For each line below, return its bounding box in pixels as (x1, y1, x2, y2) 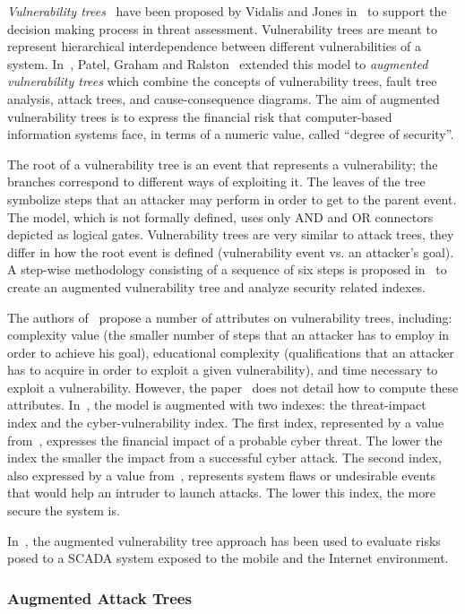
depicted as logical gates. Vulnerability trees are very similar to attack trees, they (7, 225, 454, 244)
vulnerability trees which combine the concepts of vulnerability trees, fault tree (7, 72, 437, 91)
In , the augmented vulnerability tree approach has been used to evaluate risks (7, 531, 441, 549)
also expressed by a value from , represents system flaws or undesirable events (7, 465, 436, 484)
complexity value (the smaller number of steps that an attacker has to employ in (7, 325, 450, 344)
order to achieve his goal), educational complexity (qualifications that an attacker (7, 342, 454, 361)
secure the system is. (7, 501, 120, 520)
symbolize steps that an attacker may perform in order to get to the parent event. (7, 189, 457, 208)
